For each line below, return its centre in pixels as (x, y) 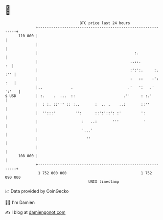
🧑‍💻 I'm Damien (20, 202)
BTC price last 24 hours (105, 23)
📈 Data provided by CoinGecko (37, 191)
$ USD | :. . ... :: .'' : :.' (79, 96)
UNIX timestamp (104, 182)
